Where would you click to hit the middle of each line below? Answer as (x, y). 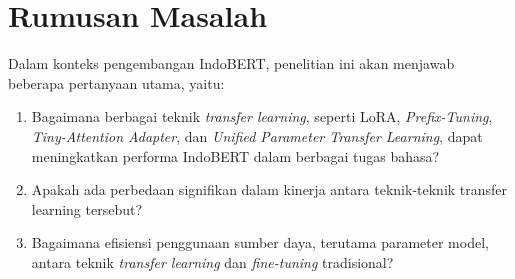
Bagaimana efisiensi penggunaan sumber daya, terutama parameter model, (260, 242)
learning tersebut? (87, 208)
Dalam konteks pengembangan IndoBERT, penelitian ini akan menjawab (231, 63)
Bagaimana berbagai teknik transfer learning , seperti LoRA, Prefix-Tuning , (262, 116)
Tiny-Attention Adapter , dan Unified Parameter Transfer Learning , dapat (257, 135)
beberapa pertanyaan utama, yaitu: (116, 82)
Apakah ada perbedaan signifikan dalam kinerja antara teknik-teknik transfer (269, 189)
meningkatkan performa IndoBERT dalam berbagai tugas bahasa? (235, 155)
